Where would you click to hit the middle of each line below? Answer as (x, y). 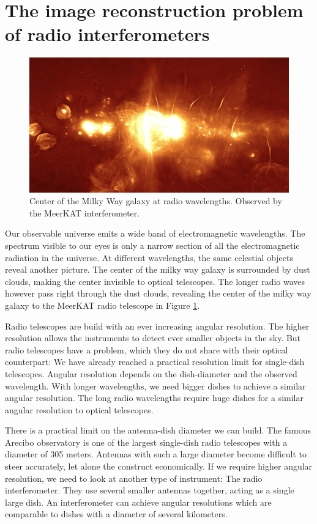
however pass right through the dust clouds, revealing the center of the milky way (158, 293)
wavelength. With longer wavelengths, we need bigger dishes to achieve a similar (155, 386)
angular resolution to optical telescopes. (79, 409)
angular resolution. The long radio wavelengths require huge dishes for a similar (154, 398)
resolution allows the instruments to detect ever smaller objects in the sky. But (153, 338)
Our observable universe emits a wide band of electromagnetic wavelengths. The (155, 233)
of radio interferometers (107, 34)
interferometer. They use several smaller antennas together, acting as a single (150, 490)
